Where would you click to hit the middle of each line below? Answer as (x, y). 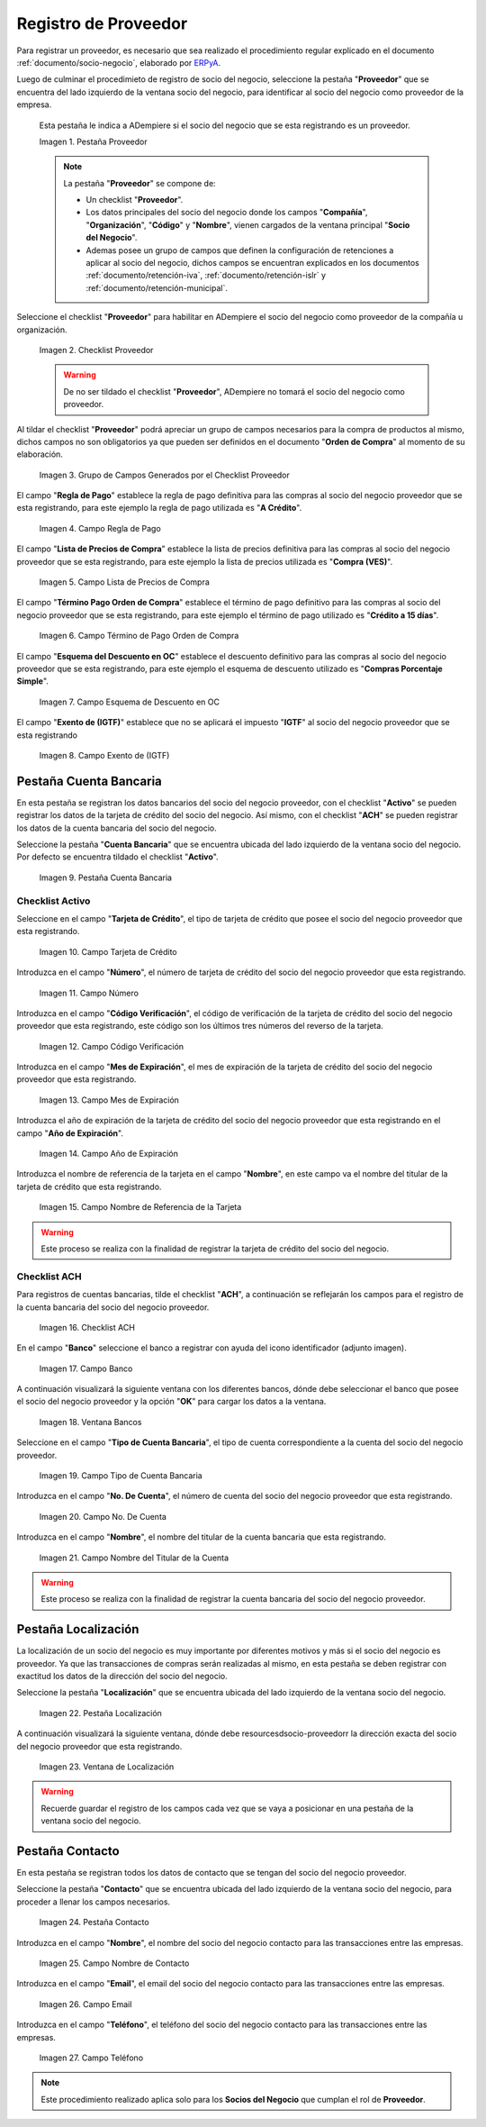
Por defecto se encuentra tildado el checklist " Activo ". (118, 857)
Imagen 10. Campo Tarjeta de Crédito (108, 951)
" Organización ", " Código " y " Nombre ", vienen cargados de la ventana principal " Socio (248, 224)
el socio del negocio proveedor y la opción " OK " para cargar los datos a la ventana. (171, 1402)
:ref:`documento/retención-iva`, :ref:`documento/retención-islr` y (206, 276)
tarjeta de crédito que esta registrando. (89, 1186)
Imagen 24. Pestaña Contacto (94, 1922)
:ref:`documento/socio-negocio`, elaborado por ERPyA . (119, 62)
